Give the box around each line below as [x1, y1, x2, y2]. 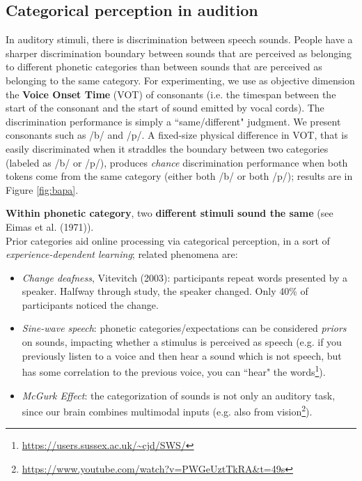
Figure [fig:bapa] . [6, 182, 79, 197]
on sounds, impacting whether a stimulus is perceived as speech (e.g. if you [22, 335, 342, 349]
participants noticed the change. [22, 297, 159, 312]
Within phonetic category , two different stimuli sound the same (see [6, 206, 333, 220]
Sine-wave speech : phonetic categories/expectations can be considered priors [22, 321, 347, 335]
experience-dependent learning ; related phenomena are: [6, 247, 238, 261]
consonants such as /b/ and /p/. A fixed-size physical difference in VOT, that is [6, 128, 348, 142]
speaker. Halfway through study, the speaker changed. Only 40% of [22, 284, 308, 298]
